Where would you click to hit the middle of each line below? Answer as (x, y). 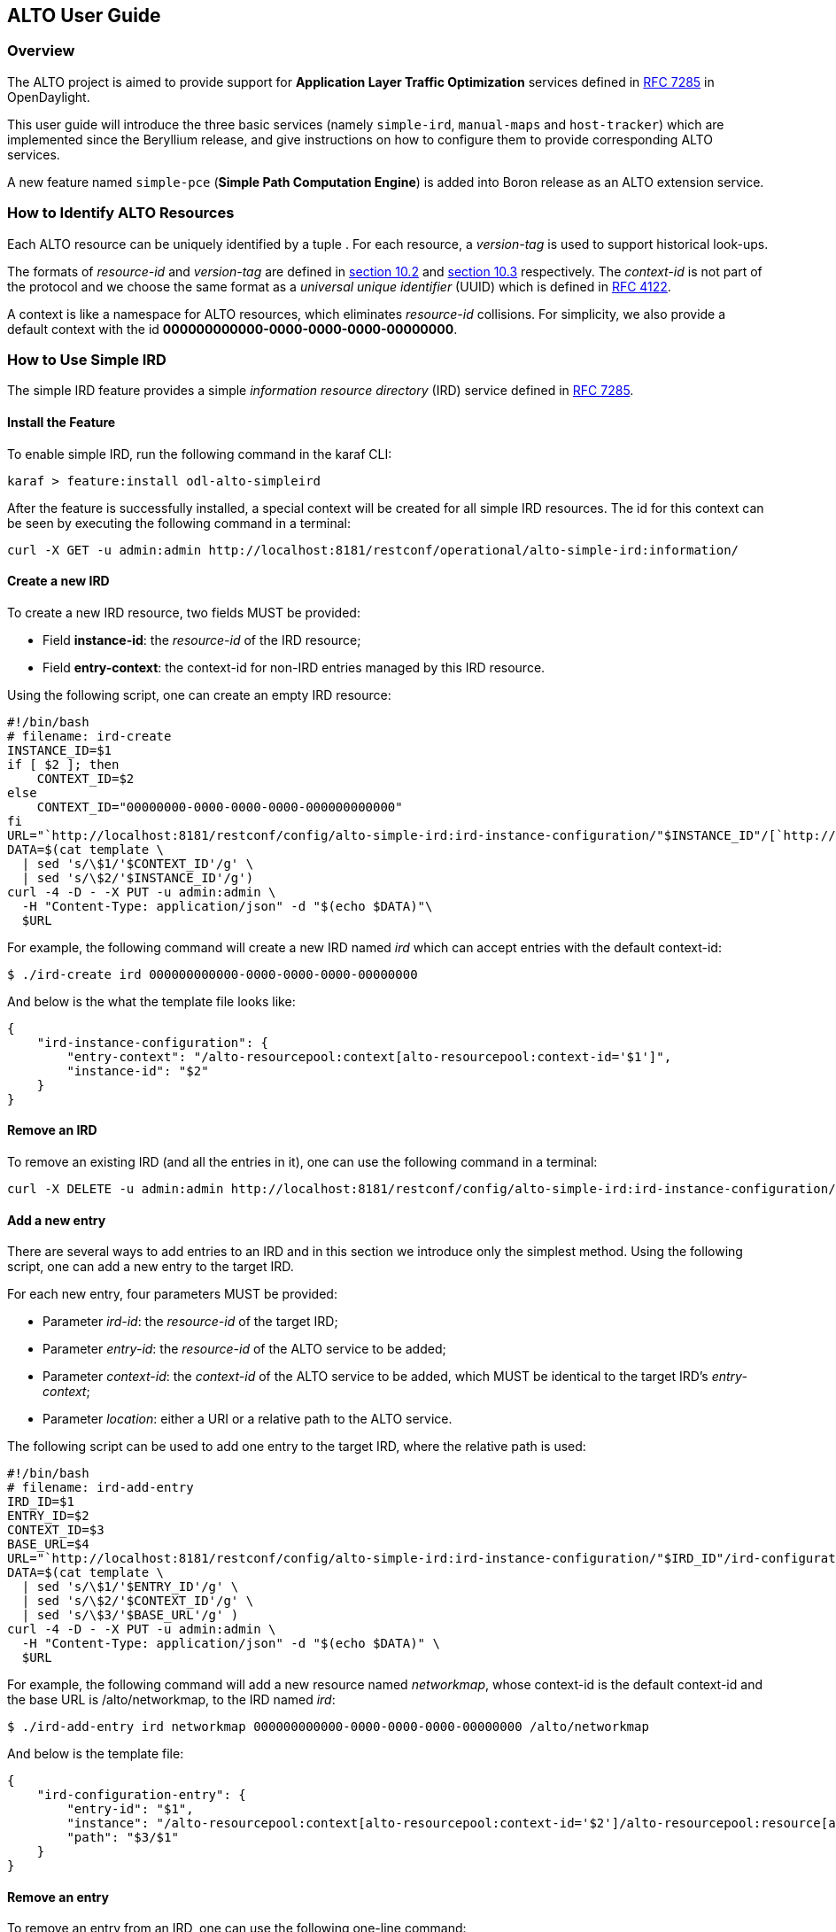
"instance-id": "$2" (138, 1071)
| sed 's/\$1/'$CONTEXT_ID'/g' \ (138, 863)
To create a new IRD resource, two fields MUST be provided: (184, 612)
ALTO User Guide (84, 16)
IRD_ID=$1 (41, 1502)
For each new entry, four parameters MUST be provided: (172, 1294)
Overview (41, 51)
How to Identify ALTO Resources (121, 213)
